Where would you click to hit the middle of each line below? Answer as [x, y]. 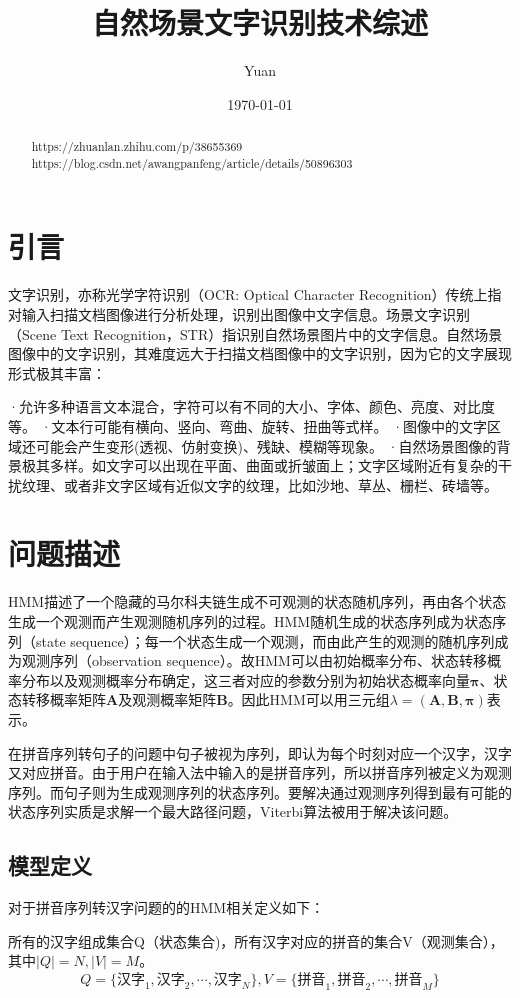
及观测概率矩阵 [167, 699]
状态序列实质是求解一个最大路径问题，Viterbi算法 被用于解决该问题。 [233, 811]
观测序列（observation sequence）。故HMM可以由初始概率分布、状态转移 [254, 660]
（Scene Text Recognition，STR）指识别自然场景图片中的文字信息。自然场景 [255, 333]
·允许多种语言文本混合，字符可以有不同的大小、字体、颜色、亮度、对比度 [251, 406]
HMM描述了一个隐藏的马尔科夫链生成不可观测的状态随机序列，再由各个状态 [257, 601]
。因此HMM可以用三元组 [308, 699]
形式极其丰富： [57, 372]
